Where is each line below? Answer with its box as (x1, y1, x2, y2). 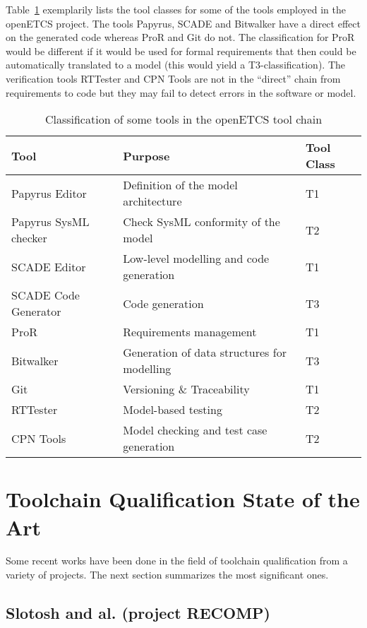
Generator (11, 303, 61, 320)
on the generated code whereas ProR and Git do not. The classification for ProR (6, 30, 355, 45)
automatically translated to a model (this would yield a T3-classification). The (6, 57, 346, 72)
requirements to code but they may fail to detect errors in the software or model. (6, 85, 356, 100)
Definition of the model (123, 177, 238, 194)
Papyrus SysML (11, 213, 90, 230)
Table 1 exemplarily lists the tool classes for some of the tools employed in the (6, 2, 347, 16)
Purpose (123, 147, 170, 164)
